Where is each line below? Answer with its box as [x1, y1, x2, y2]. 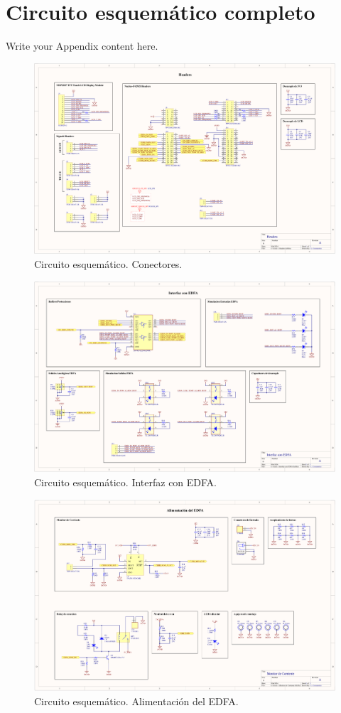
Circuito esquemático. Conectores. [34, 257, 183, 272]
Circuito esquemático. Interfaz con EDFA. [34, 474, 217, 489]
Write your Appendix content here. [6, 38, 158, 53]
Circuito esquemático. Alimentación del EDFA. [34, 693, 239, 708]
